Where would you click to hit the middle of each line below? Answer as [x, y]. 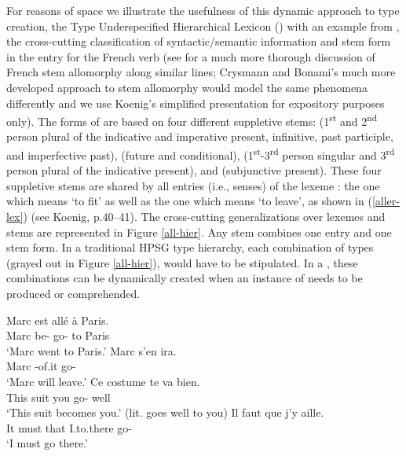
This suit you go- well [59, 397]
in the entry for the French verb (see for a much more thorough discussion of [191, 56]
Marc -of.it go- [41, 366]
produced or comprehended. [73, 293]
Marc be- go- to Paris [58, 335]
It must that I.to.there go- [69, 427]
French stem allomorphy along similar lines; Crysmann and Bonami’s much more [201, 72]
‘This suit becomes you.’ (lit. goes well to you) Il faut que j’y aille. [165, 412]
